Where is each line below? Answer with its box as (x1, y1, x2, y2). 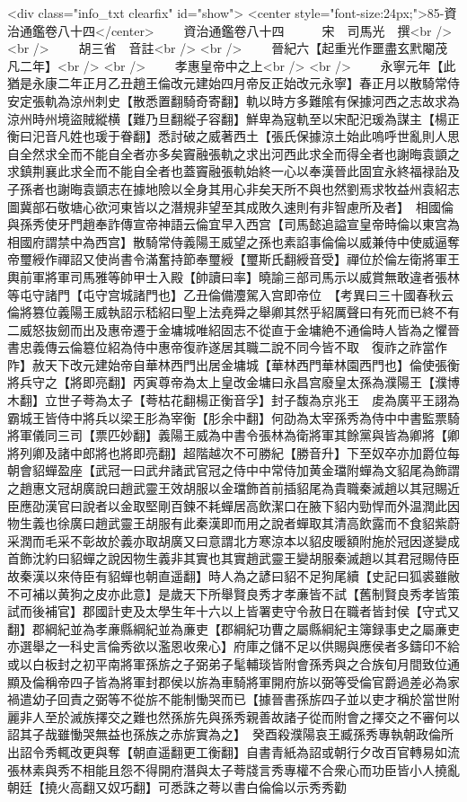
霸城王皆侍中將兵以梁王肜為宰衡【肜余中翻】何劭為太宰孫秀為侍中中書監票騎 (7, 408, 460, 427)
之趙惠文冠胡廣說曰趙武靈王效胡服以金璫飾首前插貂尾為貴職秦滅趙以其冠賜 (7, 479, 447, 498)
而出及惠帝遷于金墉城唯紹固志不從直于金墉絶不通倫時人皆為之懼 (69, 320, 447, 339)
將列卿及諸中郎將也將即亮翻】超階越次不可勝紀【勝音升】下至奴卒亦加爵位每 (7, 443, 460, 462)
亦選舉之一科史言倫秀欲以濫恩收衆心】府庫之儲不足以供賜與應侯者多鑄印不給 (7, 637, 460, 656)
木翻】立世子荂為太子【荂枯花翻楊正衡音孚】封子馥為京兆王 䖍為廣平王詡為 (7, 391, 460, 410)
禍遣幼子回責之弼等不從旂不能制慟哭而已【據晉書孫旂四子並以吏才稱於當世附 (7, 690, 460, 709)
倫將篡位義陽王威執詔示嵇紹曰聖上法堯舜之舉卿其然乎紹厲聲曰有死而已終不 (7, 303, 447, 322)
